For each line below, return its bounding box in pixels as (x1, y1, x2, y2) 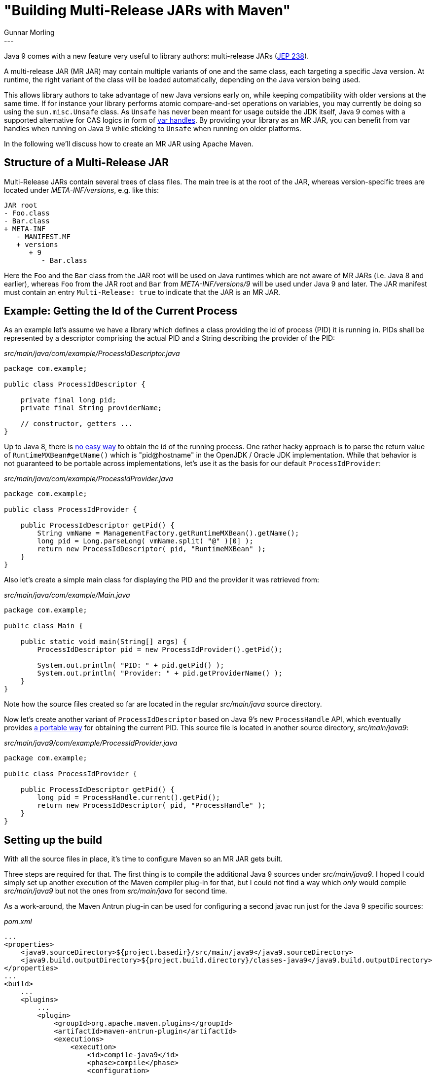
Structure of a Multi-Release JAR (4, 156, 169, 169)
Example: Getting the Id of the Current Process (4, 305, 238, 318)
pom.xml (4, 917, 32, 926)
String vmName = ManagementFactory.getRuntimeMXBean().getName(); (37, 529, 299, 537)
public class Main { (4, 622, 83, 630)
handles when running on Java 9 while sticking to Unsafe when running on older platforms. (4, 124, 301, 133)
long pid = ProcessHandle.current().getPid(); (37, 793, 220, 802)
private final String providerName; (20, 404, 162, 412)
